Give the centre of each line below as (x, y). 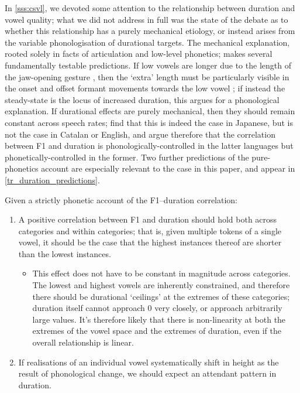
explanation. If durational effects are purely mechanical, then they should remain (150, 111)
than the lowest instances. (65, 253)
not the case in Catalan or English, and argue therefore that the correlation (140, 134)
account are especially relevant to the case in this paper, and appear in (168, 168)
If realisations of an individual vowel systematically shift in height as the (149, 362)
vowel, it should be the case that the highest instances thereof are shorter (150, 242)
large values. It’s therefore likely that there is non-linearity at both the (159, 319)
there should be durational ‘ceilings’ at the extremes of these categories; (161, 296)
